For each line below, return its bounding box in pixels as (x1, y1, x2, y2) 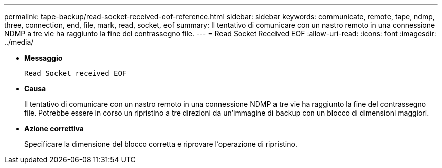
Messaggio (24, 53, 63, 62)
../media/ (4, 38, 34, 46)
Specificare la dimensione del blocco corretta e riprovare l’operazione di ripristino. (24, 140, 297, 148)
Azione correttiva (24, 124, 84, 133)
